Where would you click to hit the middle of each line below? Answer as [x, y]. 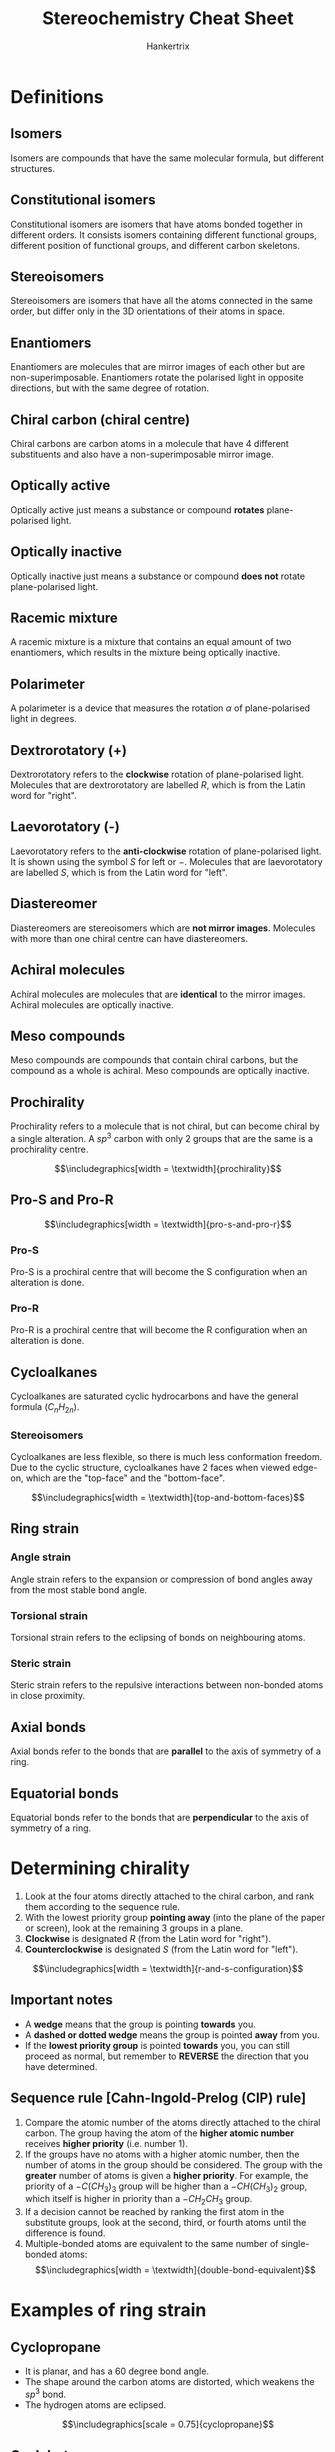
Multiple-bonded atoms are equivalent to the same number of [151, 2244]
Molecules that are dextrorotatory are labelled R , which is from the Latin [158, 785]
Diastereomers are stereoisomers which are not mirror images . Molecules [163, 928]
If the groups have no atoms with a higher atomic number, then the [162, 2154]
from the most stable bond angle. [79, 1589]
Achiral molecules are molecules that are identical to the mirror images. [158, 994]
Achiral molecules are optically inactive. [92, 1004]
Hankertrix [168, 46]
